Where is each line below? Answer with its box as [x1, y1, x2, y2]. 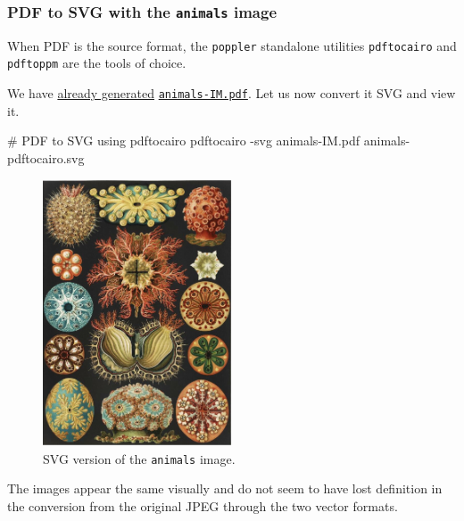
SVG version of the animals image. [43, 449, 236, 467]
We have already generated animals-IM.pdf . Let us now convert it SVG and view [7, 84, 456, 103]
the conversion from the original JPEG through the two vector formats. [7, 496, 398, 515]
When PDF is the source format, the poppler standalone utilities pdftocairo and [7, 36, 457, 54]
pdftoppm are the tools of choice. [7, 54, 186, 72]
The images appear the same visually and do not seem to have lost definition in [7, 479, 443, 498]
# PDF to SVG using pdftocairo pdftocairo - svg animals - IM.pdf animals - [7, 131, 410, 150]
